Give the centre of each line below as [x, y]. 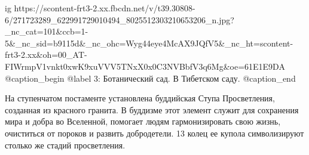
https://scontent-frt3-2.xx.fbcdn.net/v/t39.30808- [105, 8]
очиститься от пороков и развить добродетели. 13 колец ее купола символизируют [154, 133]
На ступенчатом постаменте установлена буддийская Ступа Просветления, [140, 98]
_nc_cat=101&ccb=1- [47, 31]
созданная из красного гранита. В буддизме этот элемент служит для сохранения [152, 109]
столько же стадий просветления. [65, 145]
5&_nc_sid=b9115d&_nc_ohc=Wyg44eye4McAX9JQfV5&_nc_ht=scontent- [149, 43]
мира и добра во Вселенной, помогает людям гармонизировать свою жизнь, [143, 121]
